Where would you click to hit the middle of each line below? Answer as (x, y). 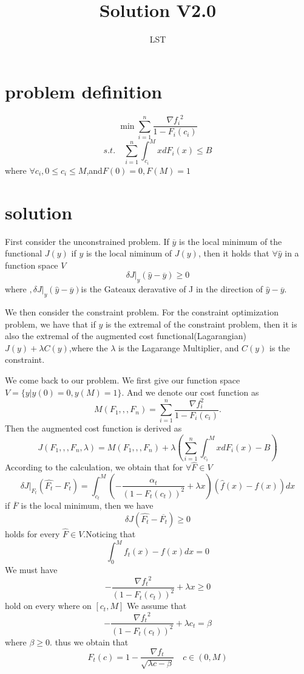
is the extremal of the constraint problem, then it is (201, 324)
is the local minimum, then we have (87, 505)
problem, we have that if (50, 324)
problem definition (84, 91)
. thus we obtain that (89, 641)
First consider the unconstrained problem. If (87, 241)
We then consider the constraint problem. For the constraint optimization (142, 311)
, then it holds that (234, 253)
